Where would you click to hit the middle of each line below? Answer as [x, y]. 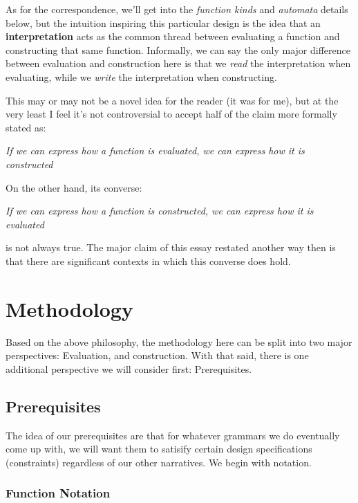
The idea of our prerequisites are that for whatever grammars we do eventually [173, 435]
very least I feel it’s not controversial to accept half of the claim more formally [171, 114]
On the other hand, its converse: [74, 187]
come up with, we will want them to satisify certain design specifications [159, 449]
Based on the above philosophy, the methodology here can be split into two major [179, 341]
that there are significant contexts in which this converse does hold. [148, 260]
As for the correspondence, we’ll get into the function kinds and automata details [177, 9]
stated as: [26, 127]
